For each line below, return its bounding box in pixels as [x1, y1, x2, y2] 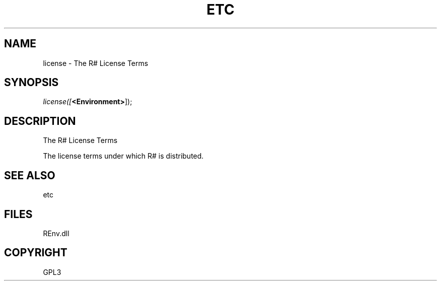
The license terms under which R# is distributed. [43, 152, 204, 161]
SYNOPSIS [4, 76, 59, 89]
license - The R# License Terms [43, 58, 149, 67]
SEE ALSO [4, 169, 55, 182]
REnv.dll [43, 229, 69, 238]
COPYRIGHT [4, 246, 67, 259]
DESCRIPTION [4, 114, 76, 127]
